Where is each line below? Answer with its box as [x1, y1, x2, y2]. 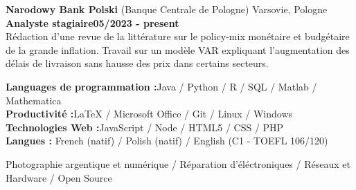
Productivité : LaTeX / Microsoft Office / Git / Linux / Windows [6, 106, 293, 121]
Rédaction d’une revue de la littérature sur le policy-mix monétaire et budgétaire [6, 29, 350, 44]
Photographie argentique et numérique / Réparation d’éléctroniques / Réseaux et [6, 156, 350, 171]
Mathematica [6, 93, 62, 107]
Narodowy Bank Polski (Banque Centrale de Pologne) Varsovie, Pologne [6, 2, 328, 16]
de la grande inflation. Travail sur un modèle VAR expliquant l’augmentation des [6, 42, 350, 57]
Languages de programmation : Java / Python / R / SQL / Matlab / [6, 79, 317, 93]
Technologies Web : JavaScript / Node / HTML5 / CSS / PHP [6, 120, 284, 134]
